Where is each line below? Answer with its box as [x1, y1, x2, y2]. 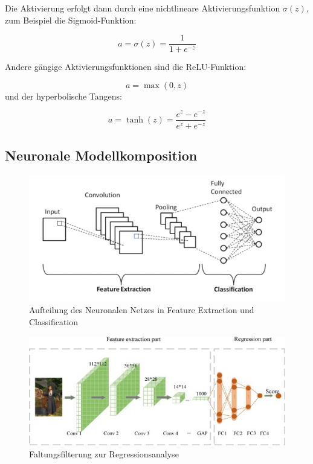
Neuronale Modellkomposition [5, 145, 198, 164]
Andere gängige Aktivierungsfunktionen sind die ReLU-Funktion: [5, 60, 247, 73]
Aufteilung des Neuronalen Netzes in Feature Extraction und [29, 304, 254, 316]
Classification [29, 315, 79, 328]
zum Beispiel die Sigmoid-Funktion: [5, 13, 137, 26]
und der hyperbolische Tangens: [5, 89, 122, 102]
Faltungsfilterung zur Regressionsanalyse [29, 447, 179, 460]
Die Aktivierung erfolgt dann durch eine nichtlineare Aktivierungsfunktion [5, 2, 280, 14]
